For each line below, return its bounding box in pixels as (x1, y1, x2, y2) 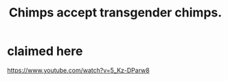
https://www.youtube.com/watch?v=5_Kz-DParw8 (7, 66, 150, 74)
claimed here (7, 43, 83, 59)
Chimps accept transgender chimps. (8, 5, 223, 21)
